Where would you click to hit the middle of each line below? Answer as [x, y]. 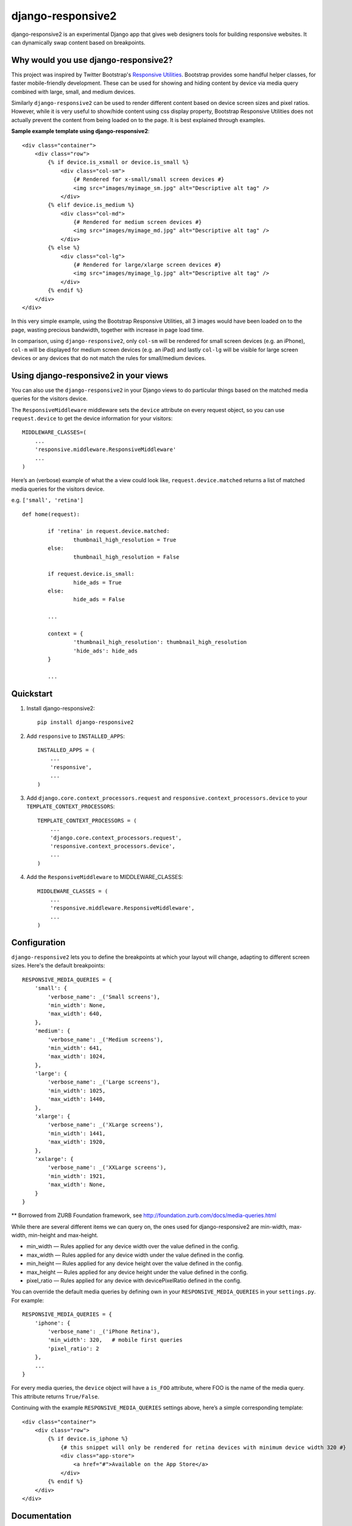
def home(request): [51, 514]
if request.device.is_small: [91, 574]
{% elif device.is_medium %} [91, 205]
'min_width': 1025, [77, 1090]
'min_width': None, [77, 1005]
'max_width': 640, [75, 1014]
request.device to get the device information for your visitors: [92, 419]
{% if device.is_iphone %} [88, 1439]
